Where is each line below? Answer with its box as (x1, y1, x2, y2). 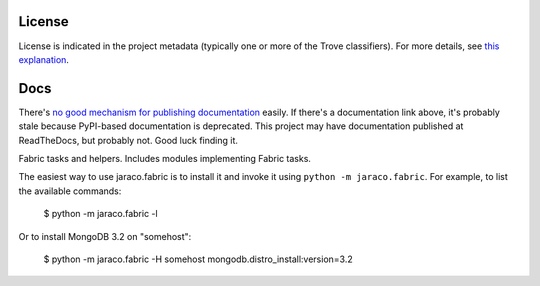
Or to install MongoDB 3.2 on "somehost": (18, 230, 192, 242)
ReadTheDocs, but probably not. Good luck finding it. (18, 134, 239, 146)
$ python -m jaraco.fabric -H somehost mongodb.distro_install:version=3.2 (43, 253, 354, 265)
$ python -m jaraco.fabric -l (43, 208, 159, 220)
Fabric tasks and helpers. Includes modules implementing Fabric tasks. (18, 152, 312, 164)
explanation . (18, 53, 70, 65)
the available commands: (18, 185, 122, 197)
